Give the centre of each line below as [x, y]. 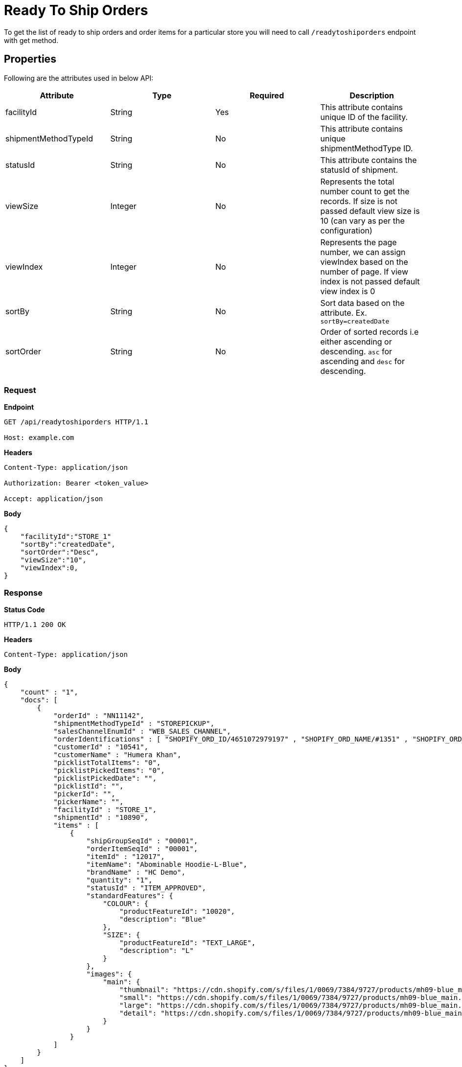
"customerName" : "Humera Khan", [117, 755]
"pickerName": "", [89, 802]
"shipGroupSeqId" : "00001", [142, 841]
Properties [30, 59]
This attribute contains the [369, 160]
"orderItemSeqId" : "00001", [142, 849]
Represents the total [357, 181]
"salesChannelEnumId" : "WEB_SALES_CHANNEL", [142, 731]
